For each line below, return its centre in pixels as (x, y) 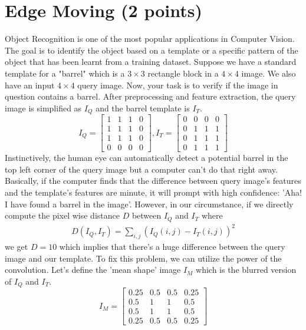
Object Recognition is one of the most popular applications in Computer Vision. (150, 39)
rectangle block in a (183, 73)
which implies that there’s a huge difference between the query (172, 247)
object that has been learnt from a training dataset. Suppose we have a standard (151, 62)
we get (17, 247)
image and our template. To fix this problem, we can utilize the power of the (143, 258)
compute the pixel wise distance (62, 215)
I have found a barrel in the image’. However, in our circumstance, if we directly (149, 204)
